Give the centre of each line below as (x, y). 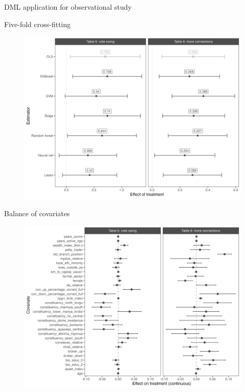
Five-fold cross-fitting (38, 24)
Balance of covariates (37, 213)
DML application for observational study (68, 7)
